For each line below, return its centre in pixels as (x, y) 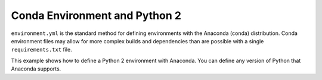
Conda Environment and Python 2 (96, 15)
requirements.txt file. (41, 50)
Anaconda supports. (36, 69)
